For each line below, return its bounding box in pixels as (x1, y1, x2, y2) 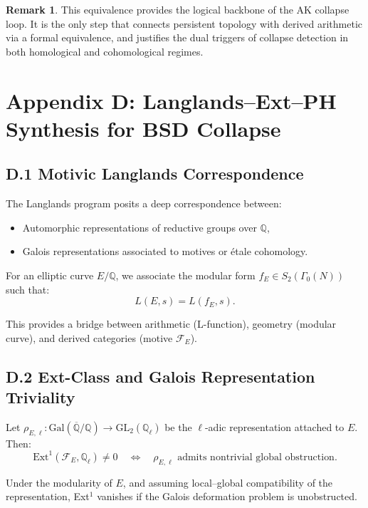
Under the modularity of (6, 475, 112, 489)
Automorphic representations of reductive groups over (22, 219, 257, 234)
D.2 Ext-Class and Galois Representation (6, 365, 315, 387)
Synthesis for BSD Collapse (6, 113, 281, 142)
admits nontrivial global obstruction (177, 452, 335, 462)
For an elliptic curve (6, 267, 94, 282)
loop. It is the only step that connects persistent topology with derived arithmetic (6, 16, 363, 31)
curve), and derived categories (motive (6, 330, 173, 345)
